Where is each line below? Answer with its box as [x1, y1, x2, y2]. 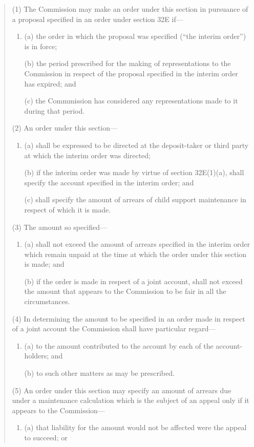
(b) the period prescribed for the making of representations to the [24, 58, 231, 69]
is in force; [24, 40, 57, 51]
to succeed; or [24, 432, 68, 442]
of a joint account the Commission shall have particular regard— [12, 323, 216, 334]
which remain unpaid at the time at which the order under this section [24, 248, 247, 259]
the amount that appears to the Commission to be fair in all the [24, 286, 226, 296]
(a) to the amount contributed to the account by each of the [24, 340, 214, 351]
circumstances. [24, 296, 70, 307]
